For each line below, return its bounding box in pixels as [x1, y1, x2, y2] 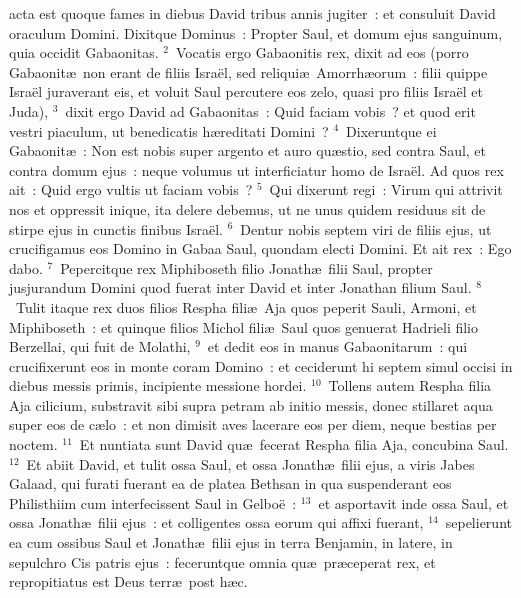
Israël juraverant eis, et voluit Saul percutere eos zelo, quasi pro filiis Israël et [9, 81, 483, 102]
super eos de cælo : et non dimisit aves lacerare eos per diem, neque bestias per [9, 414, 497, 435]
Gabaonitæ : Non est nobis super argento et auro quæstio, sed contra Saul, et [9, 140, 487, 161]
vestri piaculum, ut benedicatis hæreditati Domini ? [9, 120, 329, 141]
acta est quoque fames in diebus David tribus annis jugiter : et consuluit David [9, 3, 496, 23]
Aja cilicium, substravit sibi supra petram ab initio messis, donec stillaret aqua [9, 394, 493, 415]
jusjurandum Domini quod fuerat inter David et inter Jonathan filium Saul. [9, 277, 472, 298]
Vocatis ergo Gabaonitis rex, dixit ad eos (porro [175, 42, 469, 63]
